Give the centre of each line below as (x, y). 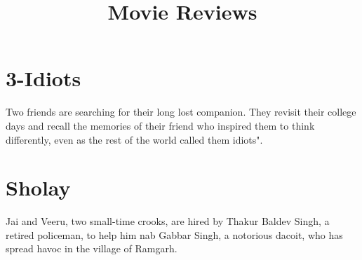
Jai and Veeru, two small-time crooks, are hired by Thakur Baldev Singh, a (168, 221)
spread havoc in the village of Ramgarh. (92, 248)
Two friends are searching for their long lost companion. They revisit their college (181, 112)
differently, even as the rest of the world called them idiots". (134, 139)
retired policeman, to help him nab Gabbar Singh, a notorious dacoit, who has (174, 234)
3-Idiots (43, 78)
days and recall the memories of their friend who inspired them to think (160, 125)
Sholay (38, 187)
